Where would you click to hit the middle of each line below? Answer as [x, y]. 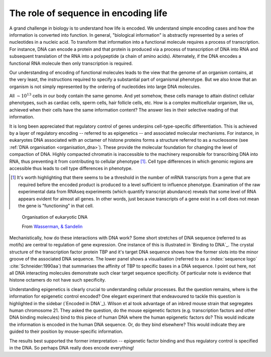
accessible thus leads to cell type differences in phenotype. [71, 168]
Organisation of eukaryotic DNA [55, 217]
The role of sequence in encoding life [88, 13]
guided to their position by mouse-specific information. [66, 331]
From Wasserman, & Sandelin [52, 226]
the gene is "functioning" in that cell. [56, 206]
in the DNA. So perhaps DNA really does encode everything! [72, 347]
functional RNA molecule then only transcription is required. [71, 63]
